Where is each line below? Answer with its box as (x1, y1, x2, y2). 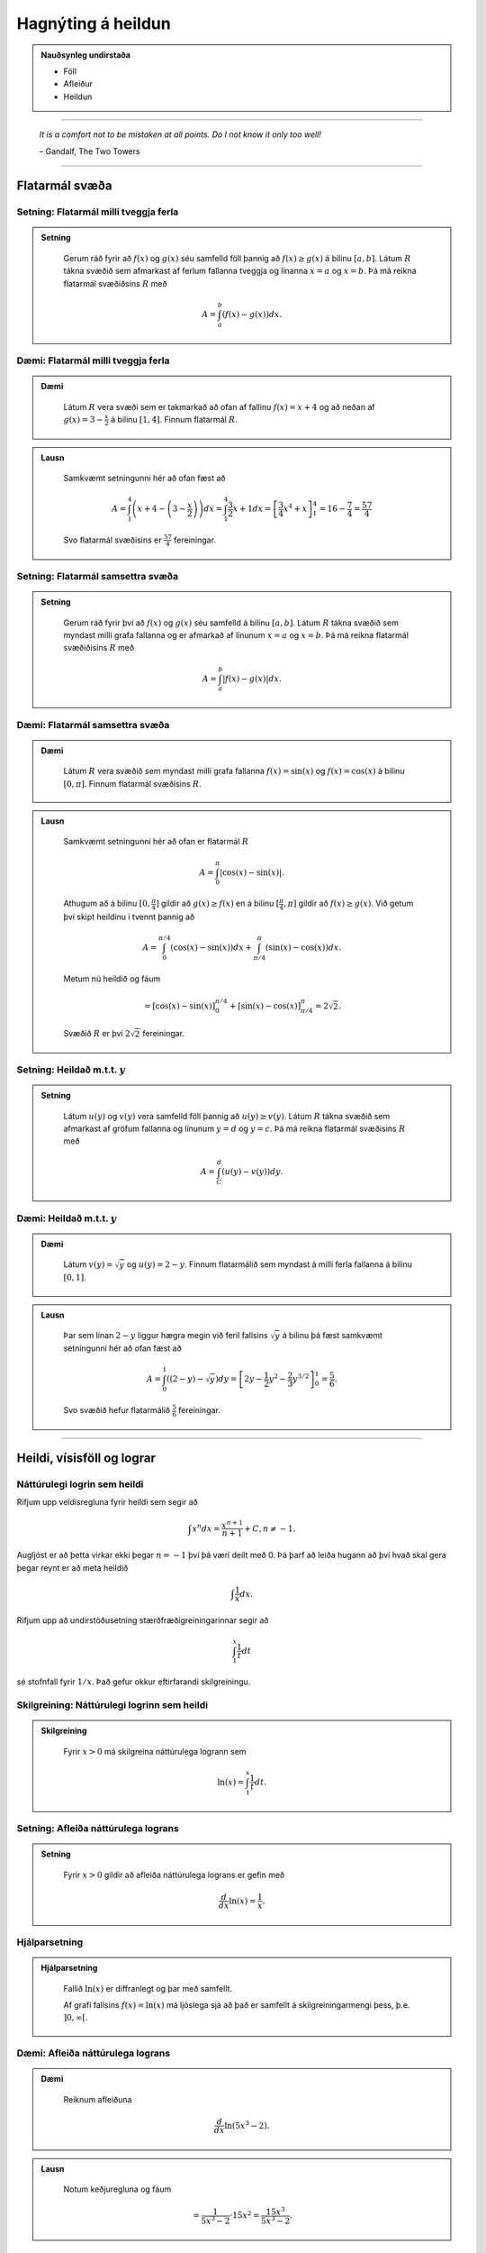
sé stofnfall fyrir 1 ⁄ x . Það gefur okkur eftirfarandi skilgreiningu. (16, 1676, 251, 1687)
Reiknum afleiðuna (63, 2093, 132, 2104)
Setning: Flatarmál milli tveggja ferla (16, 205, 179, 218)
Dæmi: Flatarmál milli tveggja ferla (16, 354, 170, 367)
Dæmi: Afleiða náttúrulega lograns (16, 2047, 171, 2059)
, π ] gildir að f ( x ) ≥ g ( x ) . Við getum (283, 898, 414, 909)
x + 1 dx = (232, 504, 272, 514)
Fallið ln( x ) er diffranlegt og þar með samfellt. (63, 1983, 233, 1993)
